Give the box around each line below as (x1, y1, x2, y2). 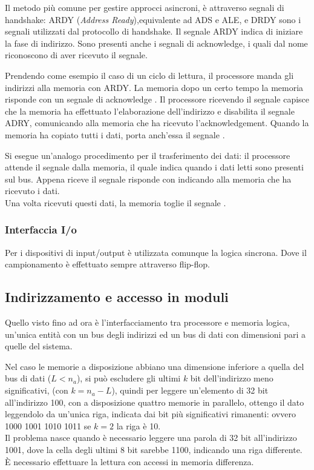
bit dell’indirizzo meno (190, 372, 273, 384)
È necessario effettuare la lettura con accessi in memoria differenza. (5, 455, 254, 468)
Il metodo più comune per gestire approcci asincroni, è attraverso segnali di (5, 1, 284, 13)
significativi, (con (5, 384, 68, 397)
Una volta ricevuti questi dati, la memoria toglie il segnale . (5, 196, 226, 209)
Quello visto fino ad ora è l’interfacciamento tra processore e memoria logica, (5, 316, 290, 329)
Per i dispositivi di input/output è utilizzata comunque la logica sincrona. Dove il (5, 246, 307, 258)
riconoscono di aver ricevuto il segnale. (5, 49, 148, 61)
